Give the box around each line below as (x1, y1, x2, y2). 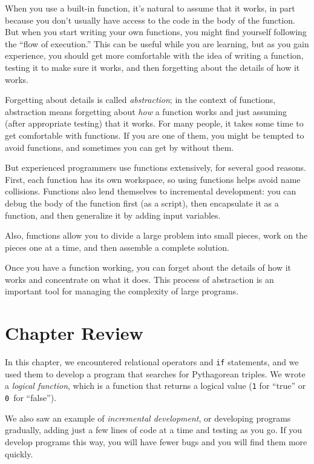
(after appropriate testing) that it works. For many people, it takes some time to (5, 117, 304, 130)
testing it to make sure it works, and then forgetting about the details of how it (5, 61, 300, 73)
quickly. (5, 447, 33, 460)
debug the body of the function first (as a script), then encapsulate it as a (5, 196, 279, 209)
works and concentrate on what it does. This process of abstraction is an (5, 273, 274, 285)
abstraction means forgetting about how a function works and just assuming (5, 105, 287, 118)
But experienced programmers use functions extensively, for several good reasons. (5, 161, 306, 174)
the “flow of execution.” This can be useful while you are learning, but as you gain (5, 37, 309, 50)
